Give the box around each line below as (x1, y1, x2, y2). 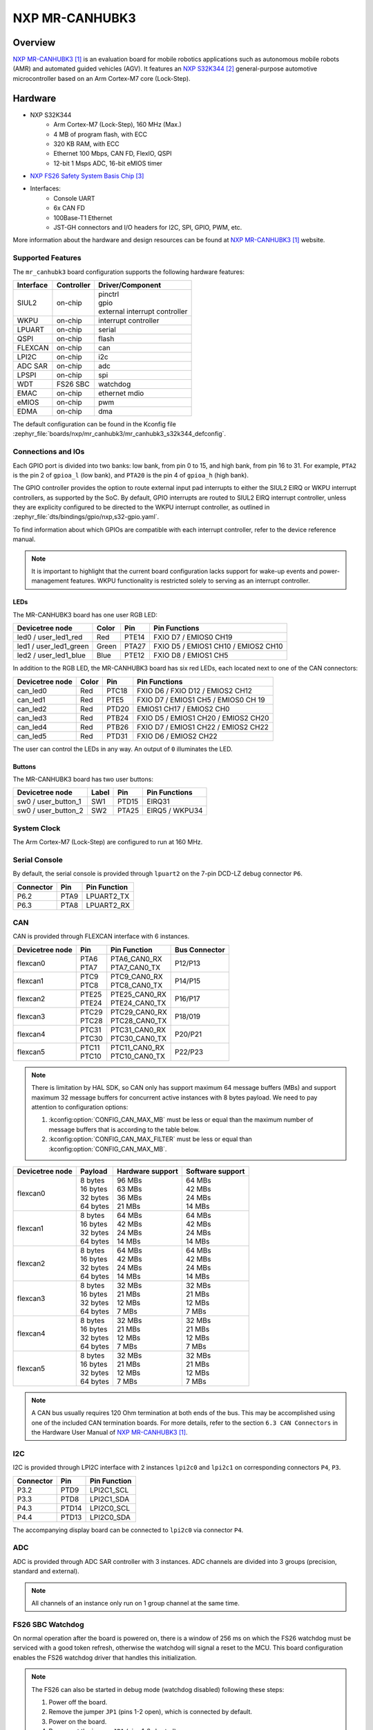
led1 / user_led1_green (17, 641, 89, 651)
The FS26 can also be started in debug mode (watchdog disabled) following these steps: (31, 1685, 285, 1693)
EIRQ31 (146, 796, 170, 806)
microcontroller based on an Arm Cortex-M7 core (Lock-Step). (12, 74, 191, 82)
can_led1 (17, 695, 46, 704)
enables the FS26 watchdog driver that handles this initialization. (12, 1653, 197, 1661)
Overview (12, 37, 56, 48)
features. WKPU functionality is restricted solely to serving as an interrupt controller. (70, 576, 310, 585)
